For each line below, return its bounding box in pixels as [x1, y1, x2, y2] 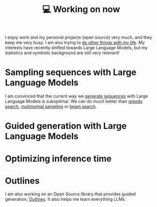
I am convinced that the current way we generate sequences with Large [5, 93, 148, 99]
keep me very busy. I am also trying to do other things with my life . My [5, 40, 145, 46]
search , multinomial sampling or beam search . [5, 104, 97, 110]
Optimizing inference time [5, 153, 112, 164]
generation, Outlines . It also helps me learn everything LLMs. [5, 196, 127, 202]
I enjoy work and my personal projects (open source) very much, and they [5, 34, 152, 40]
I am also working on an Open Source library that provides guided [5, 191, 136, 197]
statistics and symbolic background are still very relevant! [5, 50, 120, 56]
